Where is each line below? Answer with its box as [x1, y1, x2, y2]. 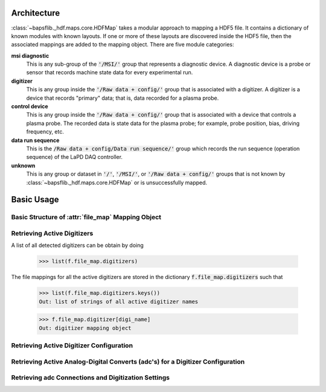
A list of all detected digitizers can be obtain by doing [11, 242, 144, 249]
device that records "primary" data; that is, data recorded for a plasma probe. [26, 94, 219, 101]
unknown [11, 162, 36, 169]
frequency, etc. [26, 128, 65, 135]
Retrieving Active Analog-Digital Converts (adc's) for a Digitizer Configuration [11, 357, 245, 365]
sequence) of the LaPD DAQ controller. [26, 153, 123, 161]
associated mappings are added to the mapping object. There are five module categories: [11, 41, 235, 48]
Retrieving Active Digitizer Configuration [11, 341, 133, 350]
